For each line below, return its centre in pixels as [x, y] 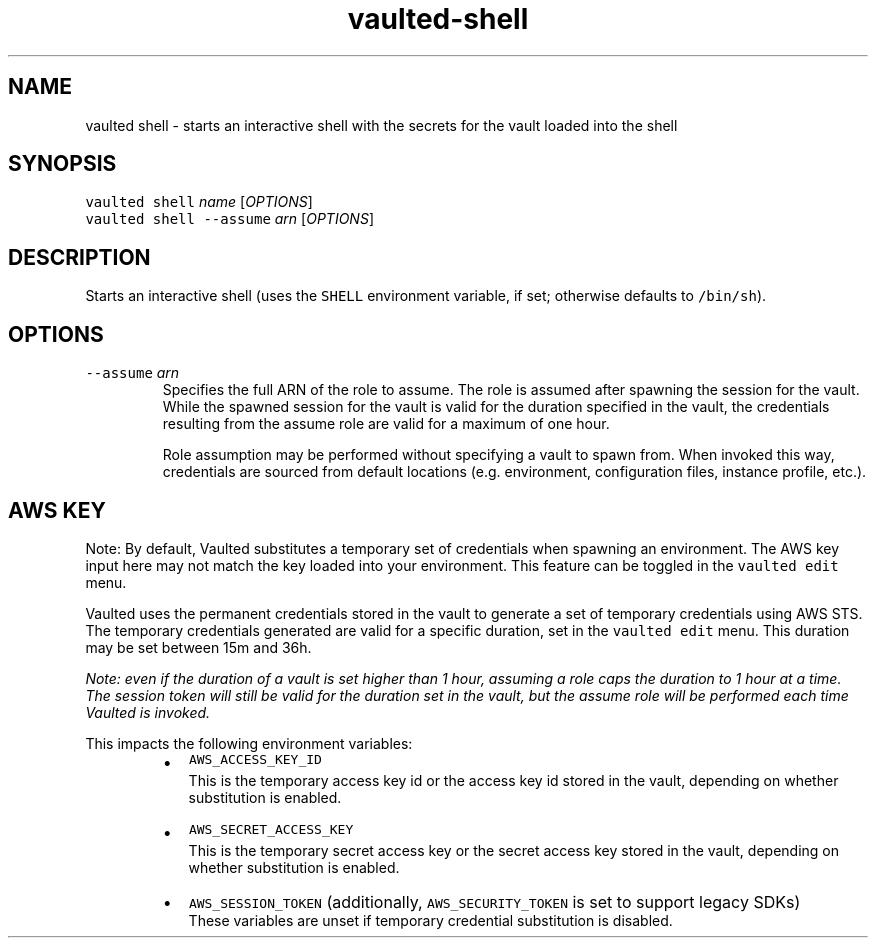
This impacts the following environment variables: [249, 743]
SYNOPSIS [62, 164]
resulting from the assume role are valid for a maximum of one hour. [386, 424]
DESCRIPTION [79, 257]
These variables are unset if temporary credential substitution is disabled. [430, 920]
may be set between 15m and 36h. [198, 647]
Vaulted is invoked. [148, 712]
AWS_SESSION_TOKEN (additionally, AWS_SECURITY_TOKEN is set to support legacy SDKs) [494, 901]
